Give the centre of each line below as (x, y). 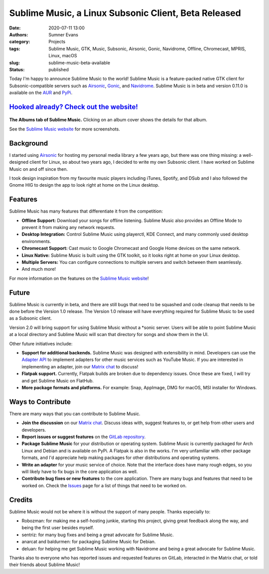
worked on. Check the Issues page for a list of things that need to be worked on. (104, 485)
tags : (15, 49)
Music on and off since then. (39, 169)
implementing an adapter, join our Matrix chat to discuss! (80, 366)
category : (20, 42)
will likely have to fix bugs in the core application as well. (80, 471)
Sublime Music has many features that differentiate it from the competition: (86, 211)
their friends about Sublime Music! (45, 565)
